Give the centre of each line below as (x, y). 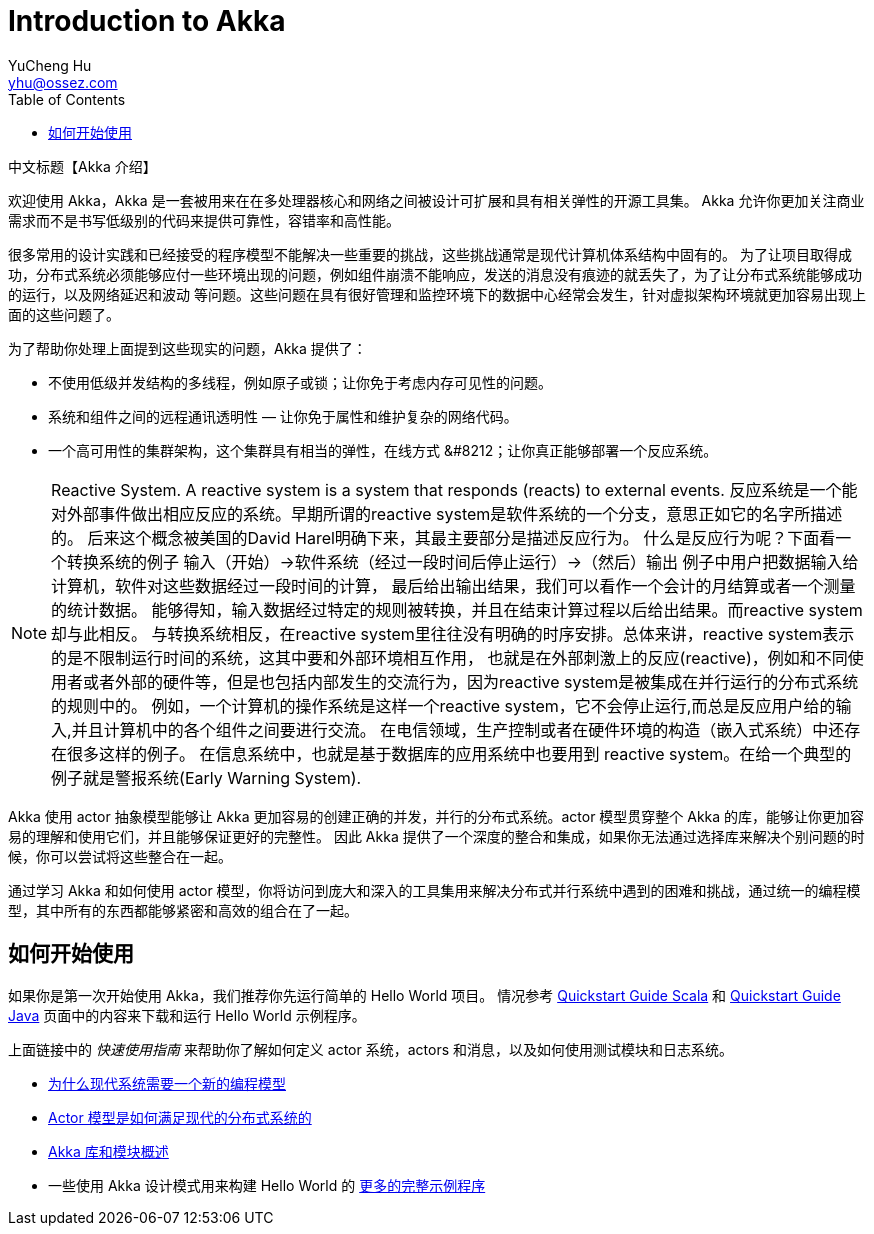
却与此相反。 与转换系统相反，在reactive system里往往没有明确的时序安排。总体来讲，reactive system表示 (453, 633)
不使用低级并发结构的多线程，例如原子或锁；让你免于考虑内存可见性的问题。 (300, 382)
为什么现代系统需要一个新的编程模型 (167, 1083)
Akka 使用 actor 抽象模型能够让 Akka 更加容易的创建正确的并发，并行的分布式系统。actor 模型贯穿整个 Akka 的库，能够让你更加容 (436, 816)
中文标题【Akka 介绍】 (82, 166)
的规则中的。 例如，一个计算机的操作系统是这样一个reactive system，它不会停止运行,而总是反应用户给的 (443, 705)
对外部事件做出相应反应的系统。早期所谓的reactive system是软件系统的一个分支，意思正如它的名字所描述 (447, 513)
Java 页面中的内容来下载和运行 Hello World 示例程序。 (187, 1015)
